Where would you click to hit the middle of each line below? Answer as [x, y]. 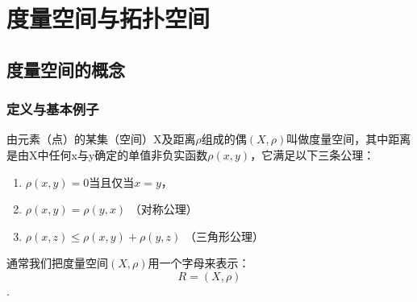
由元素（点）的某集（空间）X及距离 [101, 139]
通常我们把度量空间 [57, 263]
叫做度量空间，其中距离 [349, 139]
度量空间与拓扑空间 [108, 18]
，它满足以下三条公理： [313, 154]
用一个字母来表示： [199, 263]
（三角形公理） [224, 236]
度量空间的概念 [66, 69]
